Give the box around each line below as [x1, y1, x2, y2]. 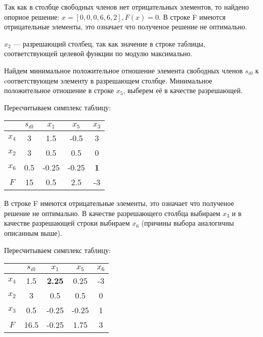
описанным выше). [4, 228, 62, 238]
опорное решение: [4, 11, 60, 22]
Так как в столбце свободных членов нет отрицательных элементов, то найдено [4, 2, 249, 12]
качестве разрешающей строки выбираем [4, 218, 130, 228]
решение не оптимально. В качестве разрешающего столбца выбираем [4, 207, 221, 218]
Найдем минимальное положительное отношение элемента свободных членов [4, 65, 243, 75]
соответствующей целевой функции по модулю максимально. [4, 48, 193, 59]
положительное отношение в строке [4, 85, 114, 96]
